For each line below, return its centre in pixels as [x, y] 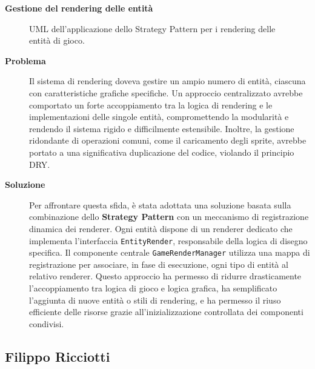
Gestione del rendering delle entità [79, 8]
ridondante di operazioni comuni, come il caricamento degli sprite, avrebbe [168, 140]
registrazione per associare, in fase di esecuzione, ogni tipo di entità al [159, 264]
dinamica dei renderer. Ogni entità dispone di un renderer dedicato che [161, 228]
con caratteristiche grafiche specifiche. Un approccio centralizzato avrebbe [166, 92]
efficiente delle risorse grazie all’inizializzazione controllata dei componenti [166, 312]
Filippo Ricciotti [58, 356]
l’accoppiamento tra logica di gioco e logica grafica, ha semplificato [153, 288]
